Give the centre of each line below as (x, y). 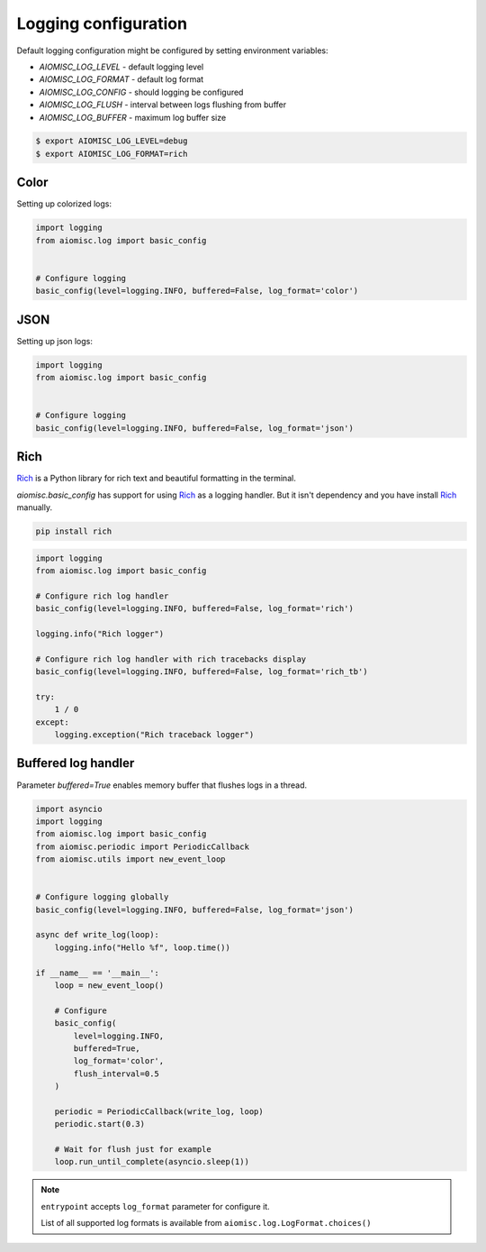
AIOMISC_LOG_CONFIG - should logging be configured (141, 92)
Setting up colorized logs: (64, 204)
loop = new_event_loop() (109, 986)
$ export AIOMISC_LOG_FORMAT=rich (112, 154)
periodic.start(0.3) (100, 1124)
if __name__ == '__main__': (97, 973)
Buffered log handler (76, 763)
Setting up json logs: (55, 341)
